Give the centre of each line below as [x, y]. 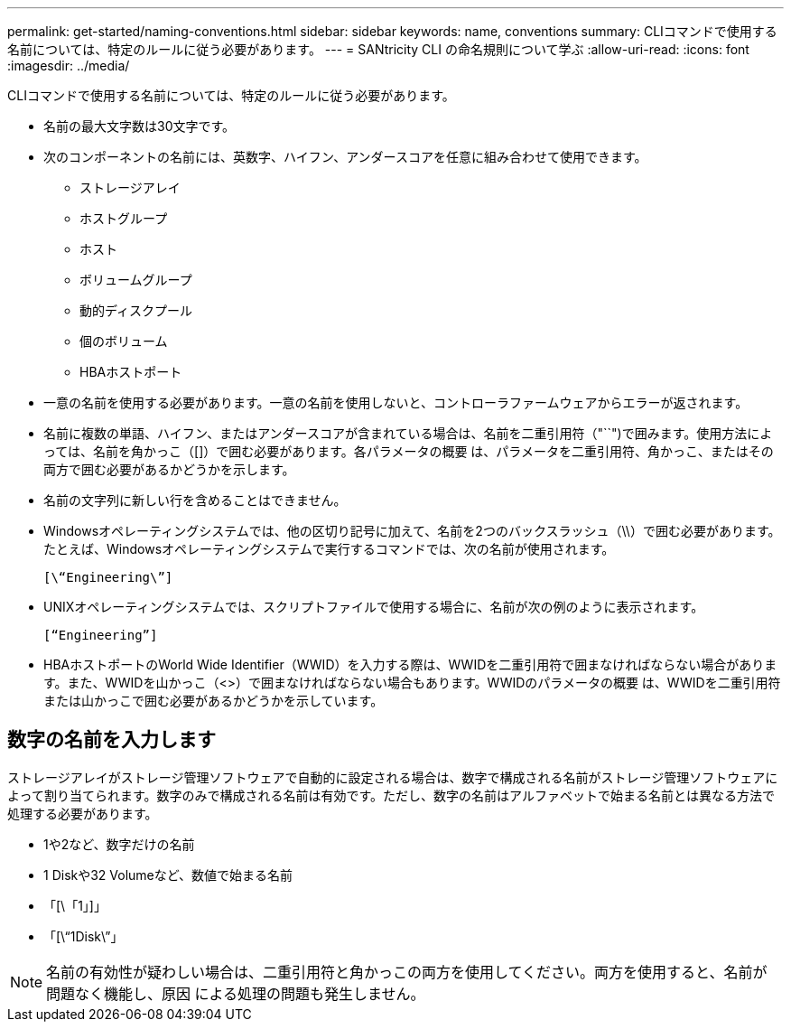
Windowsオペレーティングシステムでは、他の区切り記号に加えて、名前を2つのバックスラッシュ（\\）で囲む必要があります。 [412, 531]
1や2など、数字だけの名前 [119, 844]
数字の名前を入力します [112, 740]
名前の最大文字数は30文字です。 [140, 126]
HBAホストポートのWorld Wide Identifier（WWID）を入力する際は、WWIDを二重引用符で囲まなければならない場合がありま [410, 664]
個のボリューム [124, 341]
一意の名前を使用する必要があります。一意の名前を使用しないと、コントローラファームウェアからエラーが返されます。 [396, 402]
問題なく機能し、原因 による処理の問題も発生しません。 [236, 993]
